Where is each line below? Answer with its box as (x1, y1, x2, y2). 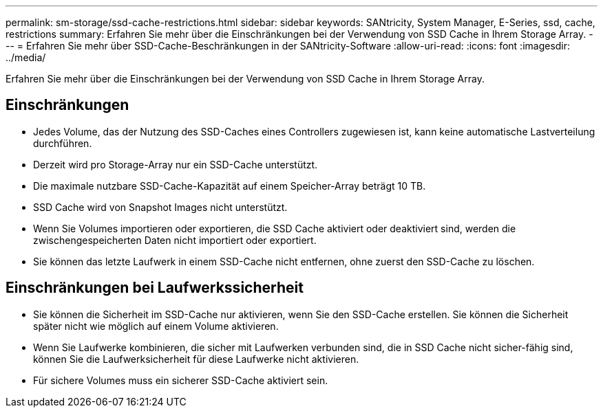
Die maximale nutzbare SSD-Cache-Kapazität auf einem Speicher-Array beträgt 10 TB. (33, 179, 426, 192)
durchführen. (33, 137, 92, 149)
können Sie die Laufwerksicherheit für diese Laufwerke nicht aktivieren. (33, 353, 359, 365)
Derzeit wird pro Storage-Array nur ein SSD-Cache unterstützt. (33, 158, 318, 170)
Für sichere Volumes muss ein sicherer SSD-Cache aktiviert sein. (33, 374, 328, 386)
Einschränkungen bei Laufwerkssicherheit (6, 279, 304, 297)
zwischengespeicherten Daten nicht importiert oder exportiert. (33, 234, 317, 246)
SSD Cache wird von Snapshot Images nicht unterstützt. (33, 201, 288, 213)
